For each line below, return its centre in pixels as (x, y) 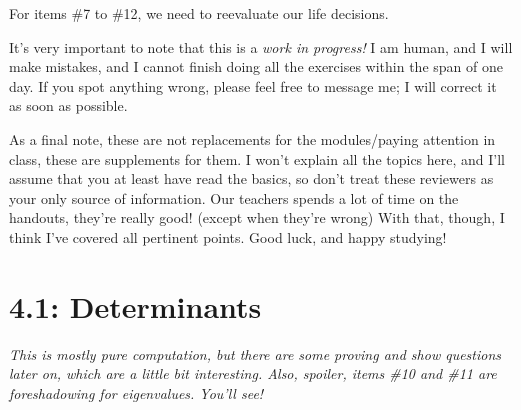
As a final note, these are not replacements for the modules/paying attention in (252, 138)
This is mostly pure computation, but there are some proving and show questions (255, 353)
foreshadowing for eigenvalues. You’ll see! (136, 392)
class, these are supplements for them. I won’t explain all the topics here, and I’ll (257, 158)
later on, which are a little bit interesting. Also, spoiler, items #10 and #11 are (253, 373)
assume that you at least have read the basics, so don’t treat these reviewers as (251, 178)
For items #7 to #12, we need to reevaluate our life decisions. (199, 13)
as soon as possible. (68, 105)
